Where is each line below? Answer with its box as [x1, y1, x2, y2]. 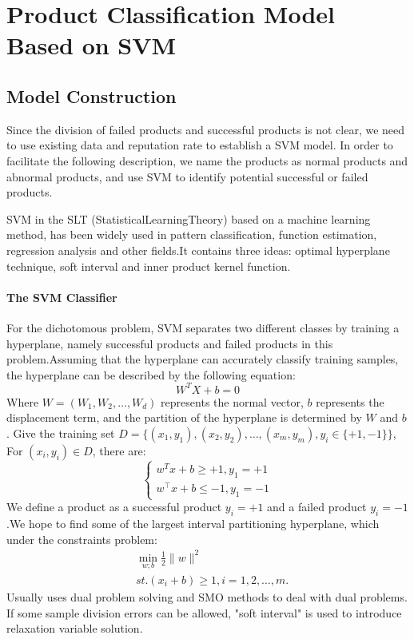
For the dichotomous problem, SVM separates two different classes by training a [6, 319, 400, 335]
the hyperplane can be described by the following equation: [6, 366, 296, 383]
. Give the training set [6, 424, 115, 441]
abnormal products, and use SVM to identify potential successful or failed [6, 168, 368, 185]
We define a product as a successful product [6, 498, 222, 515]
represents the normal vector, [161, 393, 304, 410]
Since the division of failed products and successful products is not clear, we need [6, 121, 405, 137]
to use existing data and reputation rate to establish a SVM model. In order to [6, 137, 393, 153]
